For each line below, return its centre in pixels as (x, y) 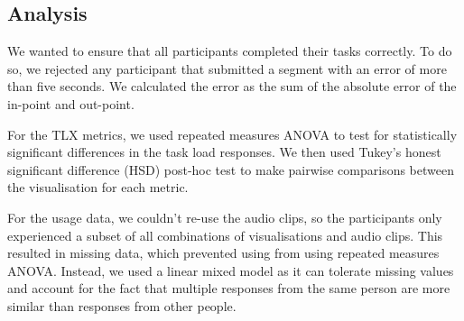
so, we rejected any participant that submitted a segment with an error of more (227, 68)
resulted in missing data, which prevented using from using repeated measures (223, 253)
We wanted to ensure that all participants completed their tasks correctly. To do (230, 51)
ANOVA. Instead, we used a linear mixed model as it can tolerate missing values (231, 270)
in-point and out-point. (71, 103)
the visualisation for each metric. (98, 187)
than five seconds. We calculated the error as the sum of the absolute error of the (232, 86)
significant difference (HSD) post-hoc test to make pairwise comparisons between (231, 169)
